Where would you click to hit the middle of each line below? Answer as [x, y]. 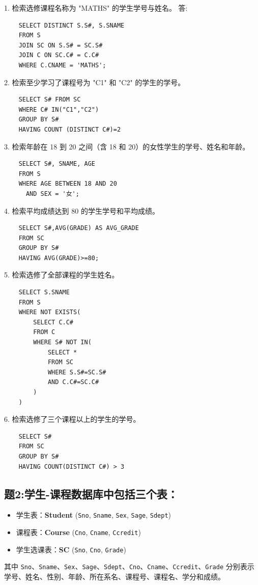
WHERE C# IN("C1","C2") [59, 109]
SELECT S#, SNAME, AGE [57, 164]
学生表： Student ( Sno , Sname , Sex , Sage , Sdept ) [94, 515]
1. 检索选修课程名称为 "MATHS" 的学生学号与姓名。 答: [96, 8]
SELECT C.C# [53, 322]
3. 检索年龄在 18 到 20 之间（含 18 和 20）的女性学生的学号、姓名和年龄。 [127, 146]
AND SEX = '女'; [52, 194]
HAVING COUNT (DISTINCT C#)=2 [70, 129]
